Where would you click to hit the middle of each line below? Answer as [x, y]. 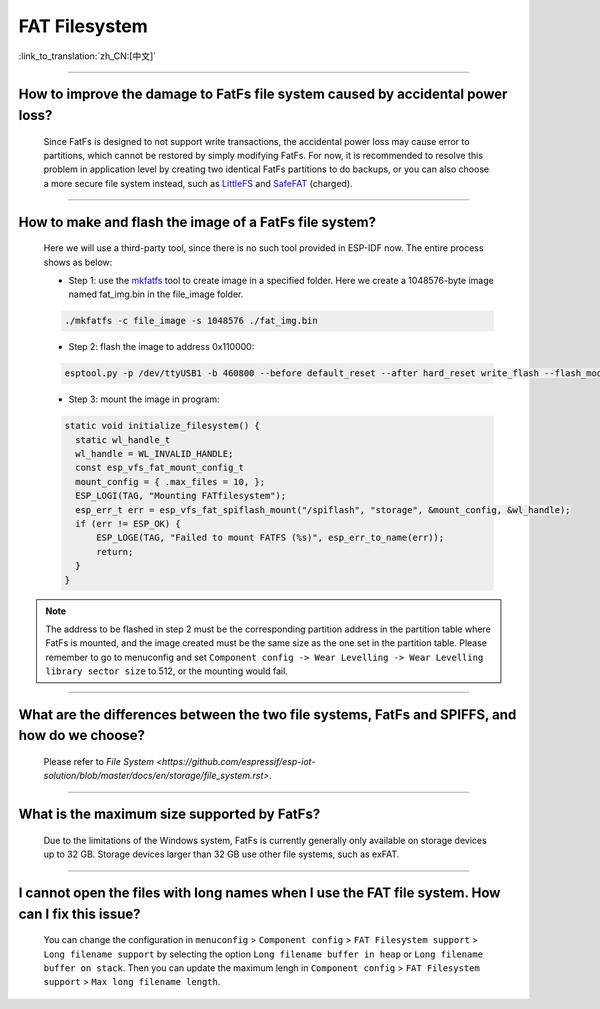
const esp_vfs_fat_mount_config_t [160, 468]
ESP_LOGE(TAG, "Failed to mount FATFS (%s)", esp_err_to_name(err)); [270, 538]
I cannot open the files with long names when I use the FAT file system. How [259, 893]
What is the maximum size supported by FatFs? [169, 814]
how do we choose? [81, 735]
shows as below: [78, 262]
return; [115, 551]
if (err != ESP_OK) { [128, 523]
